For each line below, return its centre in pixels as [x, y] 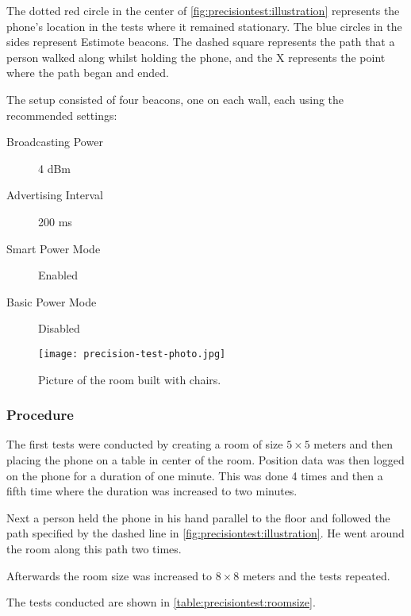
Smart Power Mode [54, 248]
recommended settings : [62, 115]
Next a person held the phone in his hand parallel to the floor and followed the [198, 517]
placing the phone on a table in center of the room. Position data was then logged [205, 459]
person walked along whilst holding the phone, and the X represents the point [196, 57]
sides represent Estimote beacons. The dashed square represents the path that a [201, 42]
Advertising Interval [55, 195]
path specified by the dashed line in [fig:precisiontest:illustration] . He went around [205, 533]
